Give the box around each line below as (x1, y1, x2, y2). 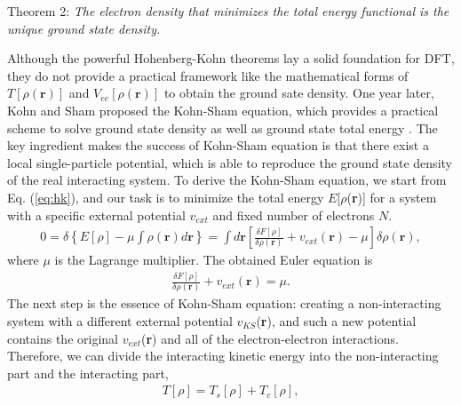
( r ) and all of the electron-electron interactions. (140, 329, 399, 347)
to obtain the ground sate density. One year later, (163, 83, 434, 102)
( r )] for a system (346, 187, 437, 206)
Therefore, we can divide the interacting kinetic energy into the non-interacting (7, 346, 439, 365)
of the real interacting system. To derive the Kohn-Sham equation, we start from (7, 171, 447, 189)
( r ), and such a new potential (256, 312, 417, 330)
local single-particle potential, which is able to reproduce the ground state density (7, 153, 452, 171)
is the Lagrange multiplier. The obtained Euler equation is (54, 250, 373, 269)
